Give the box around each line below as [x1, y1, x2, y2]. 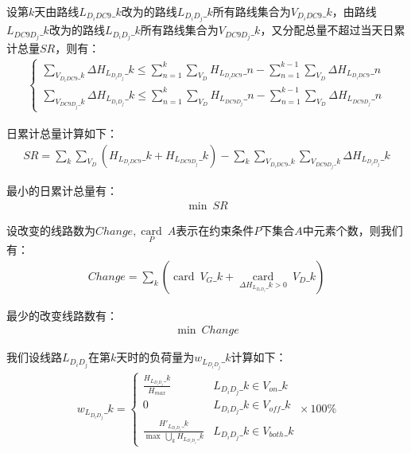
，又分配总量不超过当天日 [260, 21, 394, 38]
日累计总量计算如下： [6, 124, 118, 141]
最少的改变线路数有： [6, 307, 118, 323]
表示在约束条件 [176, 222, 254, 238]
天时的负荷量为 [116, 349, 195, 365]
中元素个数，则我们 [302, 222, 403, 238]
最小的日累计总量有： [6, 182, 118, 199]
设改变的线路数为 [6, 222, 95, 238]
